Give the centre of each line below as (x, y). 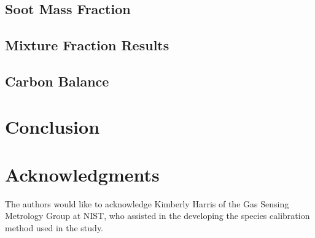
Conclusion (52, 126)
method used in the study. (54, 228)
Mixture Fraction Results (87, 45)
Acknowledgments (82, 174)
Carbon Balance (57, 81)
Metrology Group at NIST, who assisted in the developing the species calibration (157, 216)
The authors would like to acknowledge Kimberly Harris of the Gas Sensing (147, 203)
